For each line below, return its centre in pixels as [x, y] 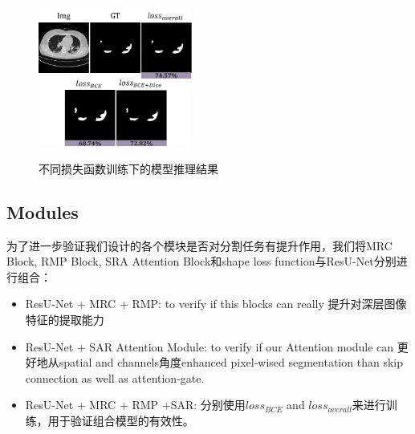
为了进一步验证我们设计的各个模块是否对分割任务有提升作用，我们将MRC [199, 245]
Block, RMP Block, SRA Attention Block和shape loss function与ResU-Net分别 [201, 261]
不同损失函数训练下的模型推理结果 [128, 168]
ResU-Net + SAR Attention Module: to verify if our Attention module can [210, 346]
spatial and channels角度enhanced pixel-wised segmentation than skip [231, 362]
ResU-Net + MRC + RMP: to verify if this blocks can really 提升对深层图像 [216, 304]
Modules [43, 211]
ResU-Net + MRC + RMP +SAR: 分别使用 [135, 405]
